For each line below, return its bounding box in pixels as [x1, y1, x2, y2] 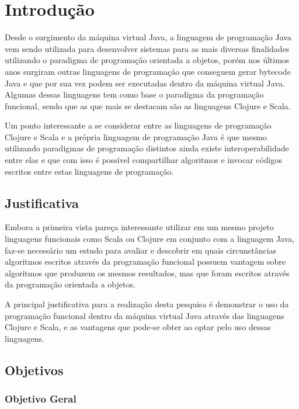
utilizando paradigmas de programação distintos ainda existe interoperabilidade [5, 142, 289, 154]
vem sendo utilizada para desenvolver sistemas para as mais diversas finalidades [5, 42, 290, 54]
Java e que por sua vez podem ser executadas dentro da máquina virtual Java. [5, 77, 285, 89]
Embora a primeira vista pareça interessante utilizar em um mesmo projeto [5, 221, 274, 233]
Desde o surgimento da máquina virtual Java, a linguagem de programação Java [5, 31, 291, 43]
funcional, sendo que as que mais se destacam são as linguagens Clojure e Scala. [5, 99, 291, 112]
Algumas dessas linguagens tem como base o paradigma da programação [5, 88, 264, 100]
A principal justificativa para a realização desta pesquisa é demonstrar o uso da [5, 298, 289, 310]
